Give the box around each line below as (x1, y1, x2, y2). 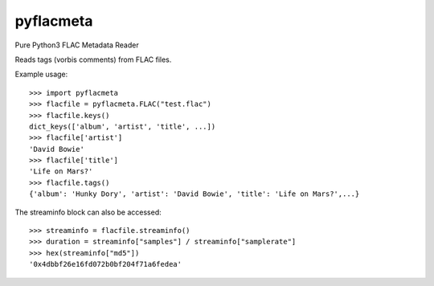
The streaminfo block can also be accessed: (14, 207, 162, 217)
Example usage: (14, 69, 68, 80)
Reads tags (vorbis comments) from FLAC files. (14, 55, 172, 64)
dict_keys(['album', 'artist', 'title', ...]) (29, 121, 216, 131)
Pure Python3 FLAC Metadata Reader (14, 40, 140, 50)
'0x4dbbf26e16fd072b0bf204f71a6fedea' (29, 259, 182, 269)
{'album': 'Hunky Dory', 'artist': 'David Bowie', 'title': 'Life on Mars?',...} (29, 190, 360, 198)
